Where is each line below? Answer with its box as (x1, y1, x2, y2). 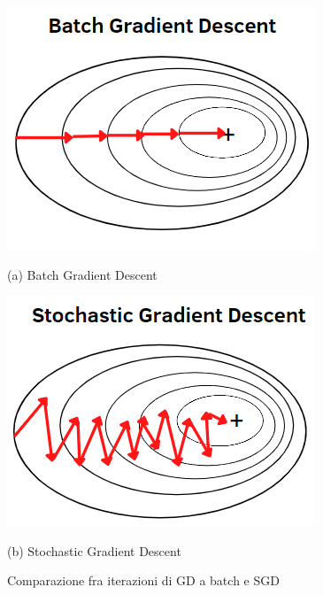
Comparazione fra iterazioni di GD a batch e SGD (7, 571, 280, 590)
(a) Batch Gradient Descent (7, 265, 158, 283)
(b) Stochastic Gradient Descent (7, 541, 181, 560)
